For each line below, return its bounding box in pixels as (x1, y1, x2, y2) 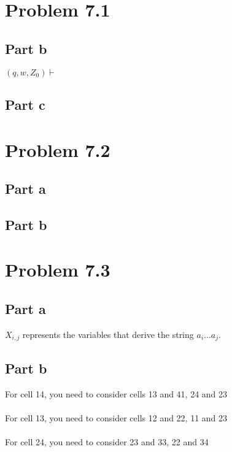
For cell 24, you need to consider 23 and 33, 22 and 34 (5, 435, 209, 448)
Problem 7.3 (5, 257, 110, 282)
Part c (5, 94, 45, 113)
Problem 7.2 (5, 137, 110, 162)
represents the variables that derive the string (22, 328, 194, 340)
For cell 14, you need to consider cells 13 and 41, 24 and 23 (5, 387, 228, 400)
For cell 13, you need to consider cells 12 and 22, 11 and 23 (5, 411, 228, 424)
